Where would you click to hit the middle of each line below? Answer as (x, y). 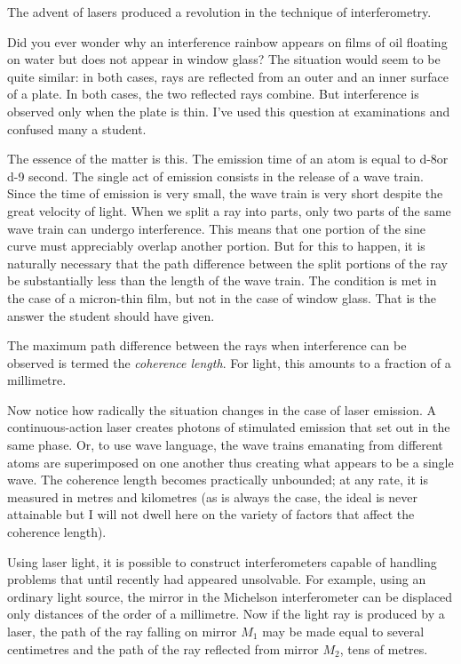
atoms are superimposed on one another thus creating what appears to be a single (230, 462)
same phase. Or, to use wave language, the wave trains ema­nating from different (225, 445)
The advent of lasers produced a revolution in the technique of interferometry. (219, 12)
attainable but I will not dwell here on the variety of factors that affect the (211, 514)
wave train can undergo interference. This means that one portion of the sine (216, 228)
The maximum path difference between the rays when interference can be (207, 345)
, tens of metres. (384, 648)
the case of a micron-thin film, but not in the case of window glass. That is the (222, 297)
